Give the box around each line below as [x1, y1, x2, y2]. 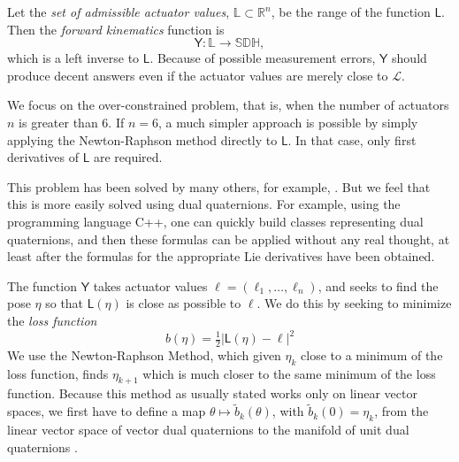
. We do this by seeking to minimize [256, 294, 452, 312]
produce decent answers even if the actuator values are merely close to [7, 65, 388, 84]
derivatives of [7, 148, 80, 166]
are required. [93, 148, 163, 166]
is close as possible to [126, 294, 241, 312]
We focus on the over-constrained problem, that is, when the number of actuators [7, 96, 449, 114]
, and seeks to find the [317, 276, 439, 295]
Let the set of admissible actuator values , [7, 3, 230, 20]
